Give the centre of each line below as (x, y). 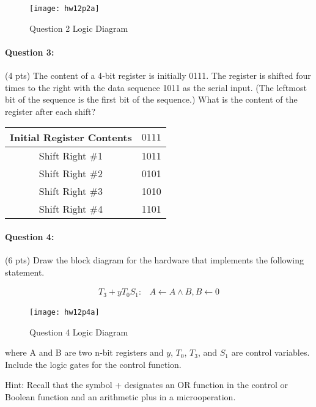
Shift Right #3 (71, 191)
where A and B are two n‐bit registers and (84, 352)
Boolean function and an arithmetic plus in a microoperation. (120, 396)
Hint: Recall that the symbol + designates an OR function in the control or (147, 385)
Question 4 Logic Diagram (79, 332)
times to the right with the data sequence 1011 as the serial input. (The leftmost (156, 87)
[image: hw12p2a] (64, 9)
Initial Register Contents (71, 137)
